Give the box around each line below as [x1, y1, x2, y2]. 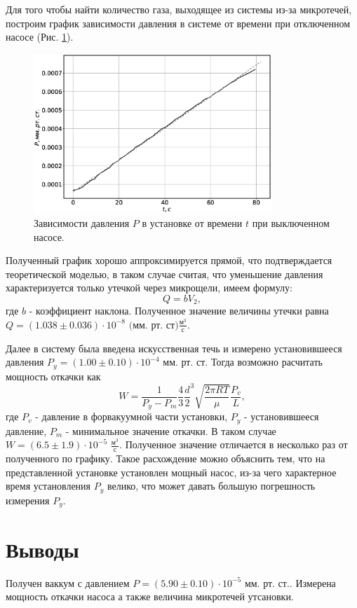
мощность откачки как [6, 368, 101, 383]
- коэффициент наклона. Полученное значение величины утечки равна [29, 303, 329, 318]
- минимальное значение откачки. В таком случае [65, 423, 276, 438]
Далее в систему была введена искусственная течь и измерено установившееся [6, 340, 342, 355]
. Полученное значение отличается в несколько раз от [119, 437, 348, 452]
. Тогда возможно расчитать [205, 354, 323, 369]
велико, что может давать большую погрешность [107, 478, 316, 493]
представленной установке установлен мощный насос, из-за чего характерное [6, 464, 337, 479]
